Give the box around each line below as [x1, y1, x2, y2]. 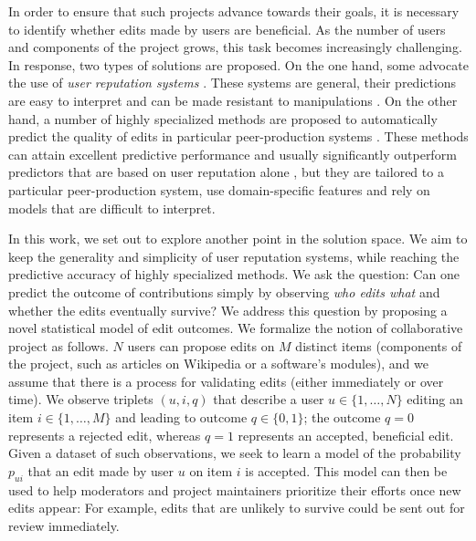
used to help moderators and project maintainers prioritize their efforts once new [8, 480, 461, 499]
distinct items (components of [295, 336, 462, 355]
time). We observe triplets [8, 390, 153, 409]
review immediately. [8, 515, 120, 535]
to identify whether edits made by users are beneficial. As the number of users [8, 19, 446, 38]
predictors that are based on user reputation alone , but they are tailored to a [8, 162, 444, 182]
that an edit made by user [27, 461, 175, 480]
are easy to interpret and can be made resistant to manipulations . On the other [8, 90, 458, 109]
